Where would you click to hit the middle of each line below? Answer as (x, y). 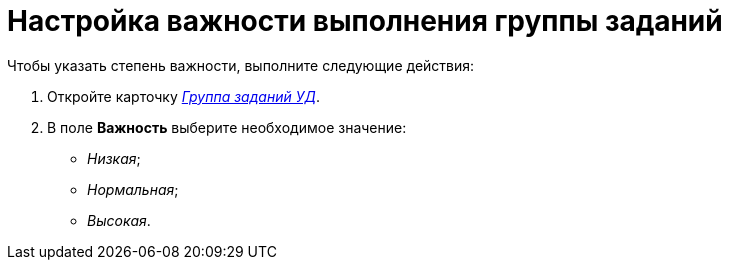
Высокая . (119, 220)
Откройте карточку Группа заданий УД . (183, 96)
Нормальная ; (133, 189)
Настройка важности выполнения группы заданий (365, 21)
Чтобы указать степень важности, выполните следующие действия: (241, 65)
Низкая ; (114, 158)
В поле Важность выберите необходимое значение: (227, 127)
